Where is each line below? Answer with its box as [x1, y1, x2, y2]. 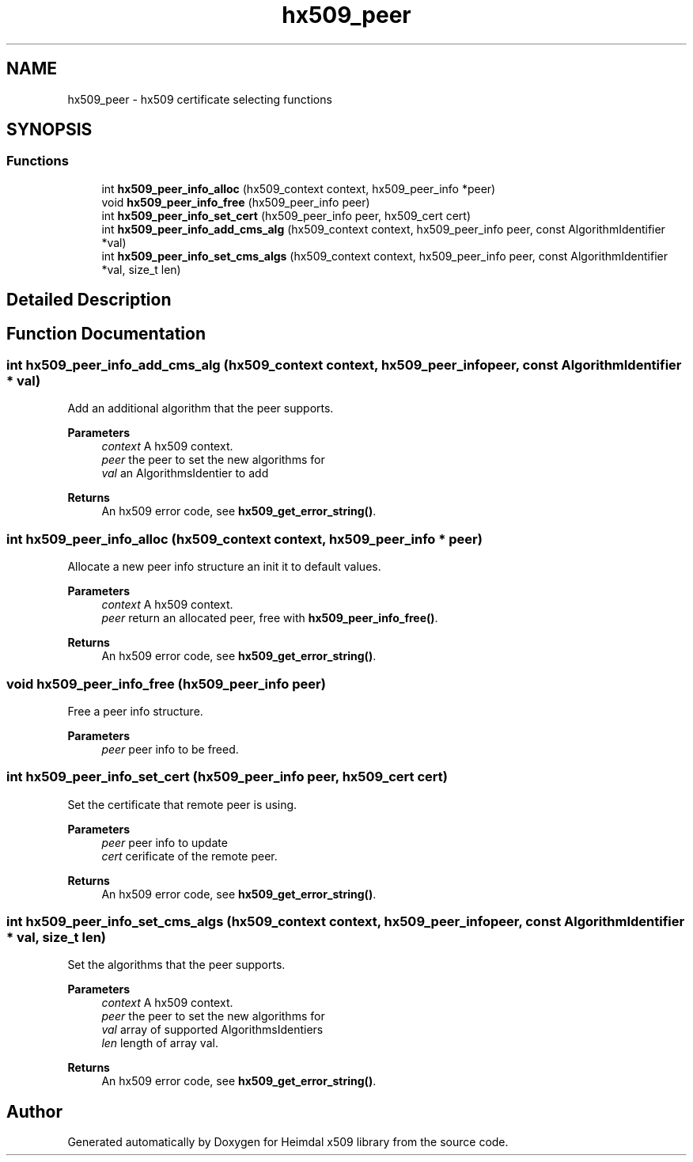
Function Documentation [6, 323, 206, 344]
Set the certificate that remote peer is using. [67, 797, 297, 811]
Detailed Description [6, 290, 172, 310]
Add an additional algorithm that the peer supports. [67, 401, 334, 416]
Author [6, 1101, 62, 1122]
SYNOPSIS [6, 120, 93, 140]
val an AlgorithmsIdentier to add [101, 466, 269, 480]
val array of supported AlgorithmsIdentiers [101, 1023, 324, 1037]
